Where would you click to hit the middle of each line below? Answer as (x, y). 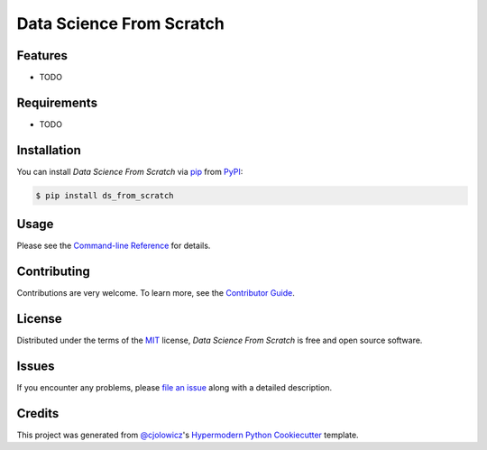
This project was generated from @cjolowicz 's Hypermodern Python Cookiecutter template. (188, 435)
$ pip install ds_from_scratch (105, 195)
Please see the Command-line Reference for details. (114, 246)
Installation (49, 150)
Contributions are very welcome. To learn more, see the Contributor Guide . (156, 293)
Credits (38, 413)
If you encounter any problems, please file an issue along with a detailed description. (175, 388)
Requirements (57, 102)
